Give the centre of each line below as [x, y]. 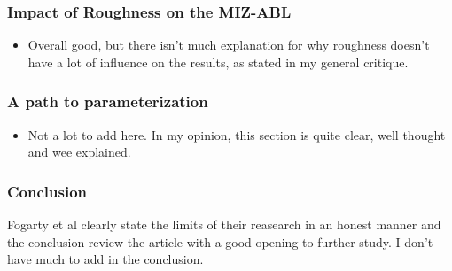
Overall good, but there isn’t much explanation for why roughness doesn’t [229, 45]
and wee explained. [79, 152]
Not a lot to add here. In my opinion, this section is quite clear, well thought [237, 134]
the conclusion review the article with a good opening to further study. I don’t [220, 241]
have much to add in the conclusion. [105, 259]
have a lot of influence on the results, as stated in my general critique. [218, 62]
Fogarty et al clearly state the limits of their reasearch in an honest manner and [224, 225]
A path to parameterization [108, 101]
